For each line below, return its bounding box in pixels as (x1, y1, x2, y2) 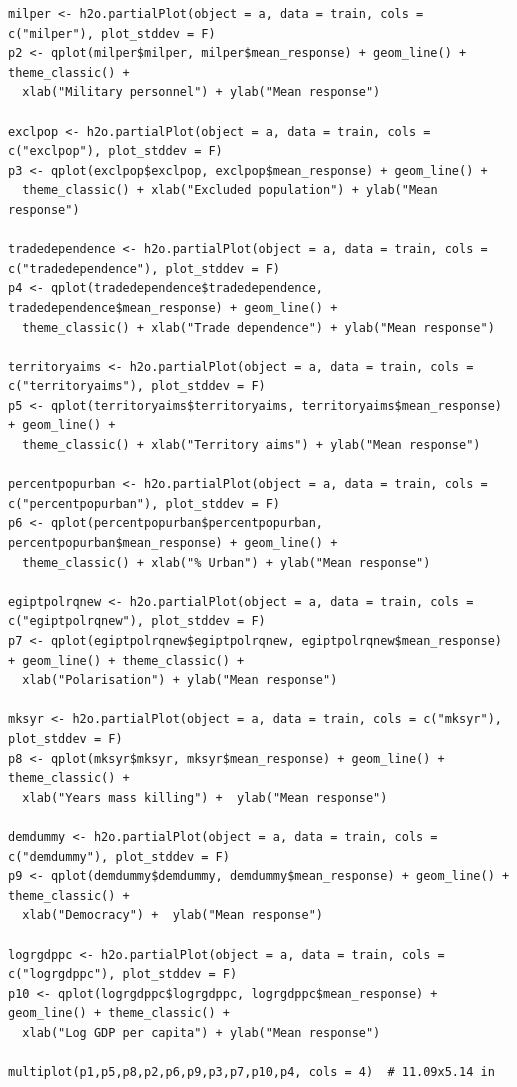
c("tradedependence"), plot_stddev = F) (8, 261, 281, 276)
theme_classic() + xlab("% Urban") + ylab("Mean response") (22, 555, 431, 570)
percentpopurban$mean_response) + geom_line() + (8, 536, 338, 551)
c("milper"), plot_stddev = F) (8, 26, 216, 41)
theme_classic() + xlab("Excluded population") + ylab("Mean (22, 183, 438, 198)
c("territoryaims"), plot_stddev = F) (8, 379, 266, 394)
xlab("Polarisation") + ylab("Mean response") (22, 673, 338, 688)
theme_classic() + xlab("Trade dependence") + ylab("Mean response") (22, 320, 495, 335)
